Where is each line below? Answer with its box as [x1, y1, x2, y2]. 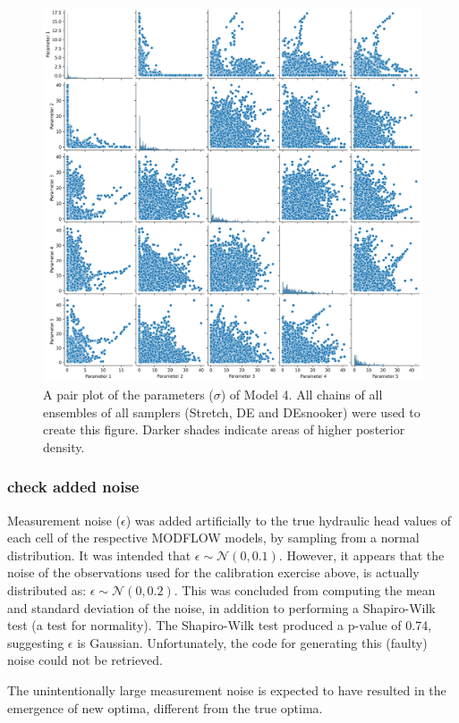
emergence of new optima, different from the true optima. [7, 698, 323, 717]
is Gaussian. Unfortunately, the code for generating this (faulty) [77, 633, 428, 652]
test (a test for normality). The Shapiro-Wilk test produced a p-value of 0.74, [7, 616, 432, 635]
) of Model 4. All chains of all [220, 385, 383, 404]
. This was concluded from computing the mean [174, 581, 436, 599]
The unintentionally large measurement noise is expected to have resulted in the [7, 680, 446, 699]
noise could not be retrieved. [7, 651, 163, 669]
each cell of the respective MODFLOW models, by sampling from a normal [7, 528, 420, 547]
